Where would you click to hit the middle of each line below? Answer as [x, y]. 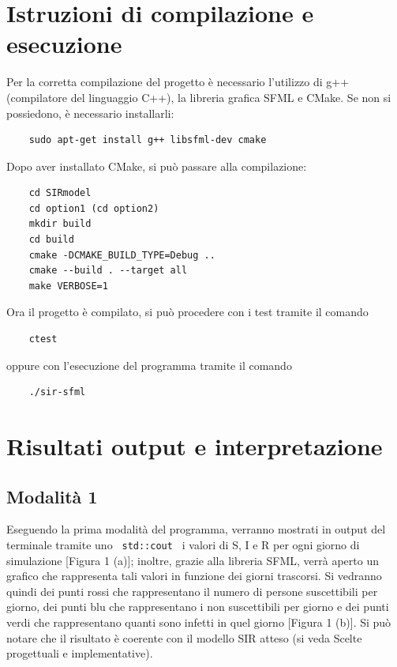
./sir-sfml [57, 392]
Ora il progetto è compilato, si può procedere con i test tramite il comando [187, 312]
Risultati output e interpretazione [195, 446]
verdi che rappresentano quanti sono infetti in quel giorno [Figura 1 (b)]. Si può [199, 622]
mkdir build [60, 224]
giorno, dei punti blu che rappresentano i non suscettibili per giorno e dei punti [198, 607]
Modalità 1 [52, 496]
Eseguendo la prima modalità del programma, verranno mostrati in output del [196, 529]
